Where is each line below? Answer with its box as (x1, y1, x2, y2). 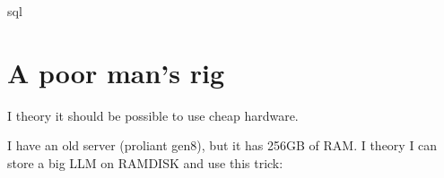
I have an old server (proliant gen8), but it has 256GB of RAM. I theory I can (7, 136, 438, 155)
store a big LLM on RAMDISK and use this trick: (7, 153, 283, 172)
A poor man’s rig (7, 54, 224, 90)
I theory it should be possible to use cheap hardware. (7, 106, 299, 124)
